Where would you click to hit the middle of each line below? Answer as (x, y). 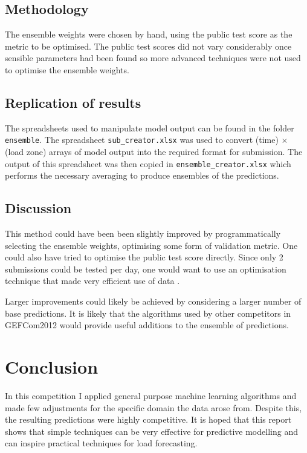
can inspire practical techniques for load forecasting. (101, 443)
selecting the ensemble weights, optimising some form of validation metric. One (151, 245)
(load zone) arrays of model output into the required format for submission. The (154, 152)
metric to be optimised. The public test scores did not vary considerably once (148, 46)
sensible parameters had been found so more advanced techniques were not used (153, 58)
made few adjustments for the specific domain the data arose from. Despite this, (153, 407)
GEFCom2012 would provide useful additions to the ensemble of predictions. (147, 325)
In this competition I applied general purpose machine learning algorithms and (151, 395)
